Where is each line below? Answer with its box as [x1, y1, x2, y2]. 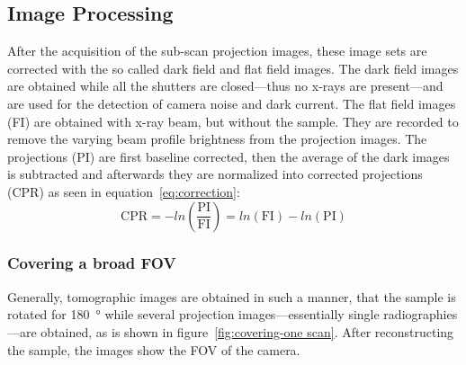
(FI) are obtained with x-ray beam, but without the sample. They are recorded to [7, 111, 459, 130]
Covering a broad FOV [7, 252, 176, 274]
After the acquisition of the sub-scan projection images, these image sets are [7, 41, 427, 60]
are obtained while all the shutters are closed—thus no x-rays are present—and [7, 76, 444, 95]
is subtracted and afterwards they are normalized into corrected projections [7, 165, 423, 183]
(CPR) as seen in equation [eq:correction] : [7, 182, 240, 200]
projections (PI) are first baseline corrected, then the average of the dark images [7, 147, 450, 165]
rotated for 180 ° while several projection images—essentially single [7, 305, 380, 324]
